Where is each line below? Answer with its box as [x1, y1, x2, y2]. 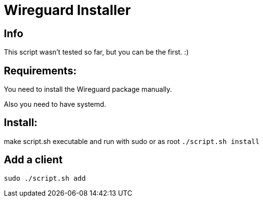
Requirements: [4, 64, 77, 77]
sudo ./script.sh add [4, 174, 86, 182]
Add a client [4, 154, 63, 166]
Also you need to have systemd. [4, 100, 106, 109]
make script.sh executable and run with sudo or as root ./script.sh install [4, 137, 260, 145]
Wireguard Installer [4, 2, 131, 18]
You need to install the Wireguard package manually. [4, 85, 172, 94]
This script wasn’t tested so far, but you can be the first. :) [4, 48, 189, 57]
